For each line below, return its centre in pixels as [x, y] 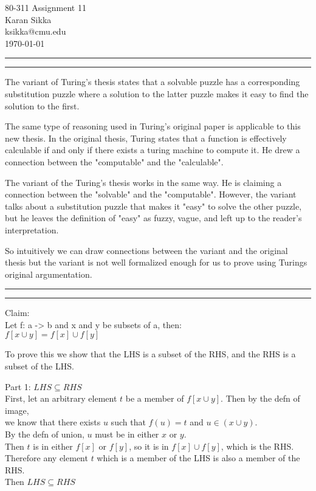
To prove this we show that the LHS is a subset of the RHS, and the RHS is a [150, 354]
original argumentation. [49, 274]
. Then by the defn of [260, 398]
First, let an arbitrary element [61, 398]
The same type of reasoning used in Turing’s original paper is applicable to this [153, 126]
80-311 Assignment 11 [46, 7]
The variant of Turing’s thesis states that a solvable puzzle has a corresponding [153, 82]
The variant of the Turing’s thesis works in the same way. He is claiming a [143, 182]
